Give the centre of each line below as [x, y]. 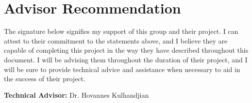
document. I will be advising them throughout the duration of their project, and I [126, 59]
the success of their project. [45, 79]
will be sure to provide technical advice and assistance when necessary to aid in [122, 69]
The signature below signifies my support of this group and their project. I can [121, 31]
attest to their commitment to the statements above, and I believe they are [116, 40]
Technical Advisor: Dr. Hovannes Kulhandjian [76, 95]
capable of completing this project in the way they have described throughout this [126, 50]
